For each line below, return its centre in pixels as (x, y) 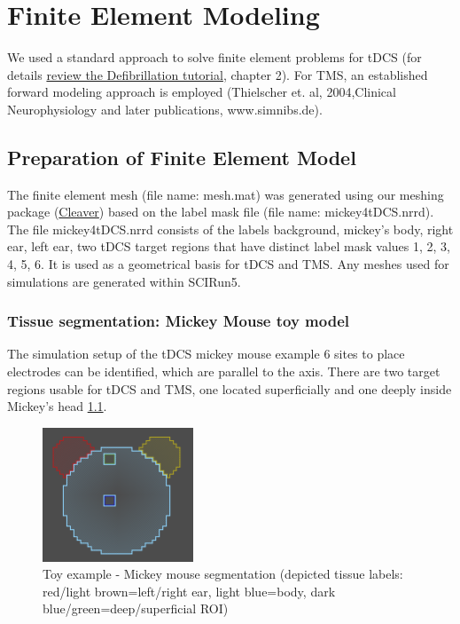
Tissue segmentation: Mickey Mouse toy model (178, 321)
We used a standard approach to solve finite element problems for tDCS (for (214, 57)
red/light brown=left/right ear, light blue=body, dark (189, 591)
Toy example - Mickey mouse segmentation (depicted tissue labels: (223, 574)
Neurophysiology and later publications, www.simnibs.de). (165, 109)
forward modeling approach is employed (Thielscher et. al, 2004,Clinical (202, 92)
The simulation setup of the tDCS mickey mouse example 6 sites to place (206, 354)
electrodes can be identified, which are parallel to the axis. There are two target (224, 371)
